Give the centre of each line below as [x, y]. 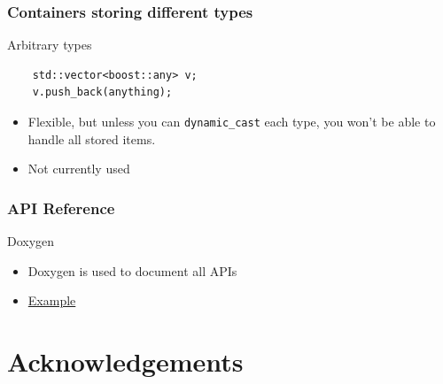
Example [52, 300]
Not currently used [79, 169]
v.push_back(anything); [102, 92]
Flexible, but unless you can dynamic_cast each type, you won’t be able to [232, 121]
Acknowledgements [125, 361]
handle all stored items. [92, 138]
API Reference [61, 207]
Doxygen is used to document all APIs [132, 270]
